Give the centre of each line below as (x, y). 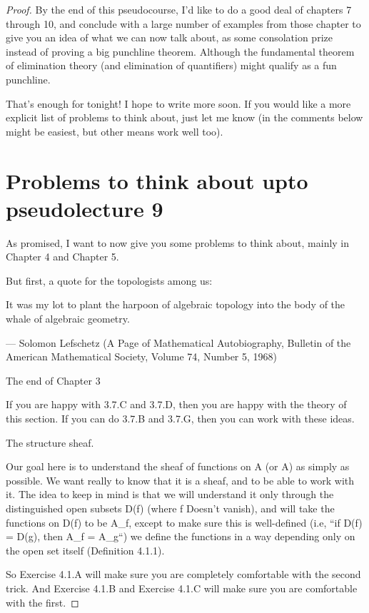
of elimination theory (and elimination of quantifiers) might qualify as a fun (171, 65)
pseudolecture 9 (85, 208)
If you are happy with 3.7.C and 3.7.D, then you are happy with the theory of (176, 404)
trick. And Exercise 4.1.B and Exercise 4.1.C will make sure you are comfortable (182, 588)
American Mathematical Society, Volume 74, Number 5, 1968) (142, 356)
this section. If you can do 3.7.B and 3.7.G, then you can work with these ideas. (180, 418)
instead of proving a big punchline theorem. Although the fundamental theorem (180, 51)
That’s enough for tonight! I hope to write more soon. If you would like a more (178, 103)
